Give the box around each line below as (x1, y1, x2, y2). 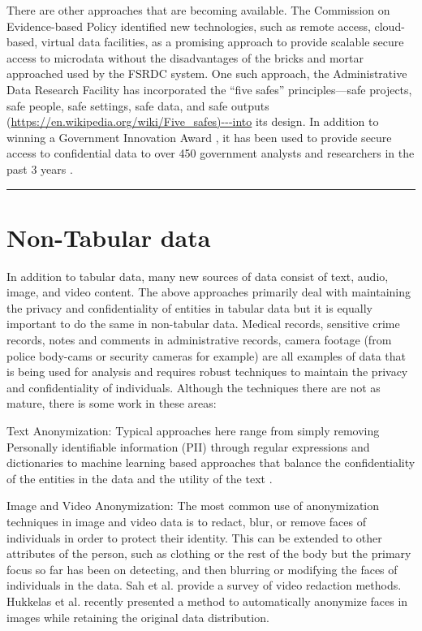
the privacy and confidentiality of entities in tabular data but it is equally (6, 299, 373, 316)
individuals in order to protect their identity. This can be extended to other (6, 529, 382, 546)
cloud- (374, 17, 405, 34)
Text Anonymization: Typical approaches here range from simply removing (6, 422, 380, 439)
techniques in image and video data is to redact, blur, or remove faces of (6, 512, 366, 529)
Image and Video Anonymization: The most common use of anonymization (6, 497, 380, 514)
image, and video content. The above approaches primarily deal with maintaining (6, 283, 411, 300)
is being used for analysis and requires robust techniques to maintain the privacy (6, 363, 408, 380)
